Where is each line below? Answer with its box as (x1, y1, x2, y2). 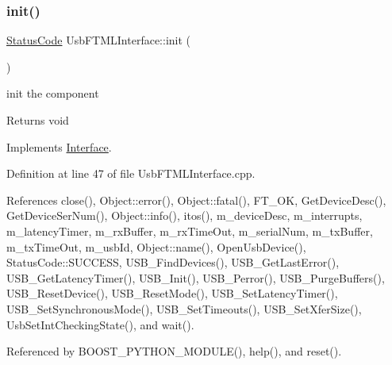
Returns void (6, 112, 69, 128)
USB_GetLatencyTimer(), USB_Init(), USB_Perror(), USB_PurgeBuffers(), (6, 269, 385, 286)
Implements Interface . (6, 138, 112, 155)
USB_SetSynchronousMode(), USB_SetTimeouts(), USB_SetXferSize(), (6, 300, 362, 317)
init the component (6, 85, 99, 102)
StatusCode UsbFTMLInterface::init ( (6, 32, 191, 48)
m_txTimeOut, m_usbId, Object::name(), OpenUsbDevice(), (6, 238, 306, 255)
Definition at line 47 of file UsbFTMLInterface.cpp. (6, 165, 256, 182)
